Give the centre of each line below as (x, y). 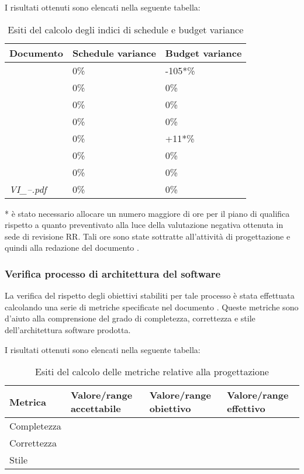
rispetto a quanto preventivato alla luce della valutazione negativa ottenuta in (144, 225)
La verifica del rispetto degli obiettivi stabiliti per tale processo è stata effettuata (150, 295)
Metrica (28, 402)
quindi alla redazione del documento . (72, 248)
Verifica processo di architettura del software (113, 273)
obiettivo (170, 409)
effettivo (246, 409)
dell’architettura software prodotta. (68, 329)
